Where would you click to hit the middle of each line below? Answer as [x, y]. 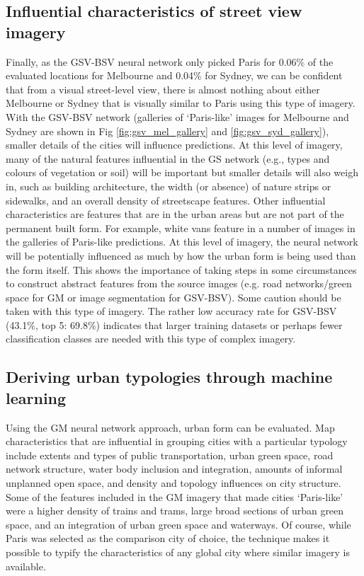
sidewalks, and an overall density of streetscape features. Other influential [166, 200]
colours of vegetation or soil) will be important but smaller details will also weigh [182, 172]
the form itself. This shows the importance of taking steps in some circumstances [181, 269]
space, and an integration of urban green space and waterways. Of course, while [178, 524]
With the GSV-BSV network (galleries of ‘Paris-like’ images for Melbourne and [177, 116]
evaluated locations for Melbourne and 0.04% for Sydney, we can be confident [174, 75]
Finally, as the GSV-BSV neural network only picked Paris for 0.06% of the [170, 61]
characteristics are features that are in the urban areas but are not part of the [175, 214]
